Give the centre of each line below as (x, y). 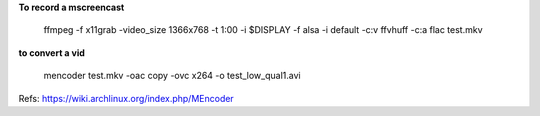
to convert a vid (51, 52)
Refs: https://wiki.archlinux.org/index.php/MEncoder (126, 98)
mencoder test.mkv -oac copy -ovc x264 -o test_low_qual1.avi (172, 76)
